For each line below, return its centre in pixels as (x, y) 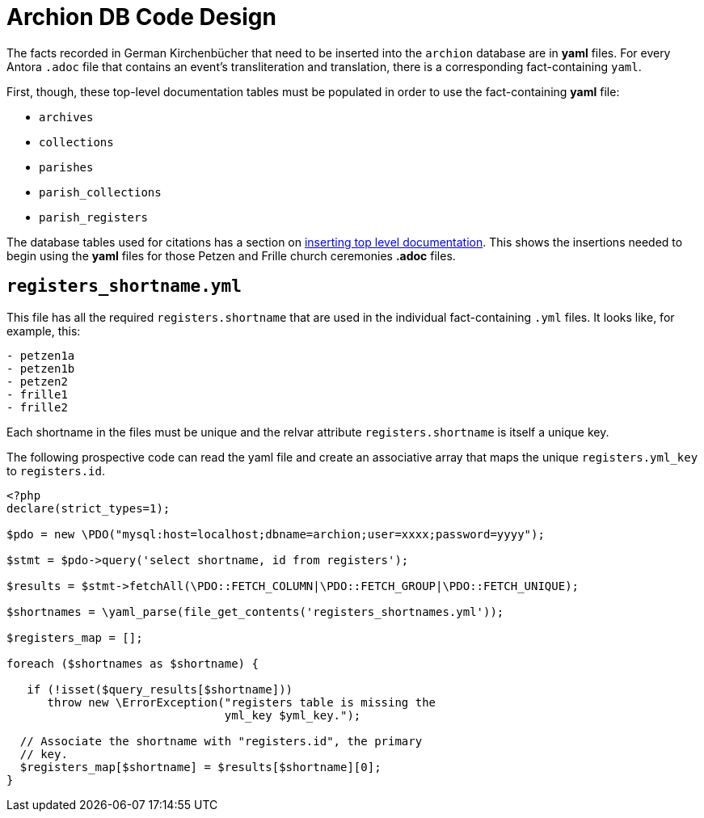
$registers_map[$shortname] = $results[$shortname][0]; (200, 767)
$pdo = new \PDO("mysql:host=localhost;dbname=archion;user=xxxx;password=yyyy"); (276, 534)
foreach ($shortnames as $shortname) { (133, 663)
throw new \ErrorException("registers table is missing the (242, 702)
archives (66, 117)
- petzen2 (37, 381)
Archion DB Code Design (141, 17)
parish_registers (93, 217)
